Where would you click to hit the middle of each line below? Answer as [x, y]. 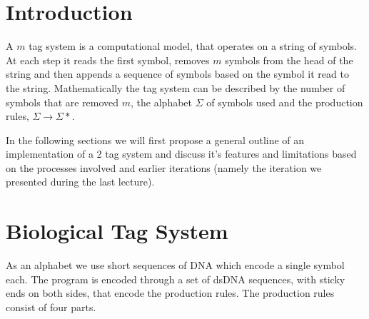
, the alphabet [162, 102]
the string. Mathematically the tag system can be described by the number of [176, 87]
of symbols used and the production [285, 102]
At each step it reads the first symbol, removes [108, 60]
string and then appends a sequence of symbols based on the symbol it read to [177, 74]
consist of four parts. [51, 307]
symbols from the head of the [289, 60]
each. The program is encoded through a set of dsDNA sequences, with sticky [176, 279]
